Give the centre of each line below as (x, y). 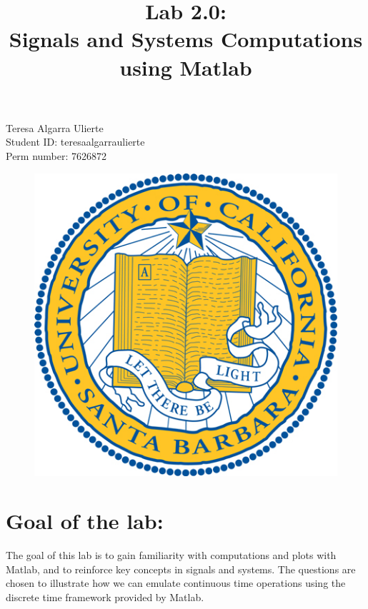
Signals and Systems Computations (186, 39)
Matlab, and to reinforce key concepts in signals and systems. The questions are (181, 569)
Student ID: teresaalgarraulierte (75, 142)
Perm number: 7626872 (56, 155)
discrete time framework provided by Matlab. (105, 597)
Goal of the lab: (85, 521)
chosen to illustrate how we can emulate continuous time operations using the (176, 583)
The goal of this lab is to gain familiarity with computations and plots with (171, 555)
